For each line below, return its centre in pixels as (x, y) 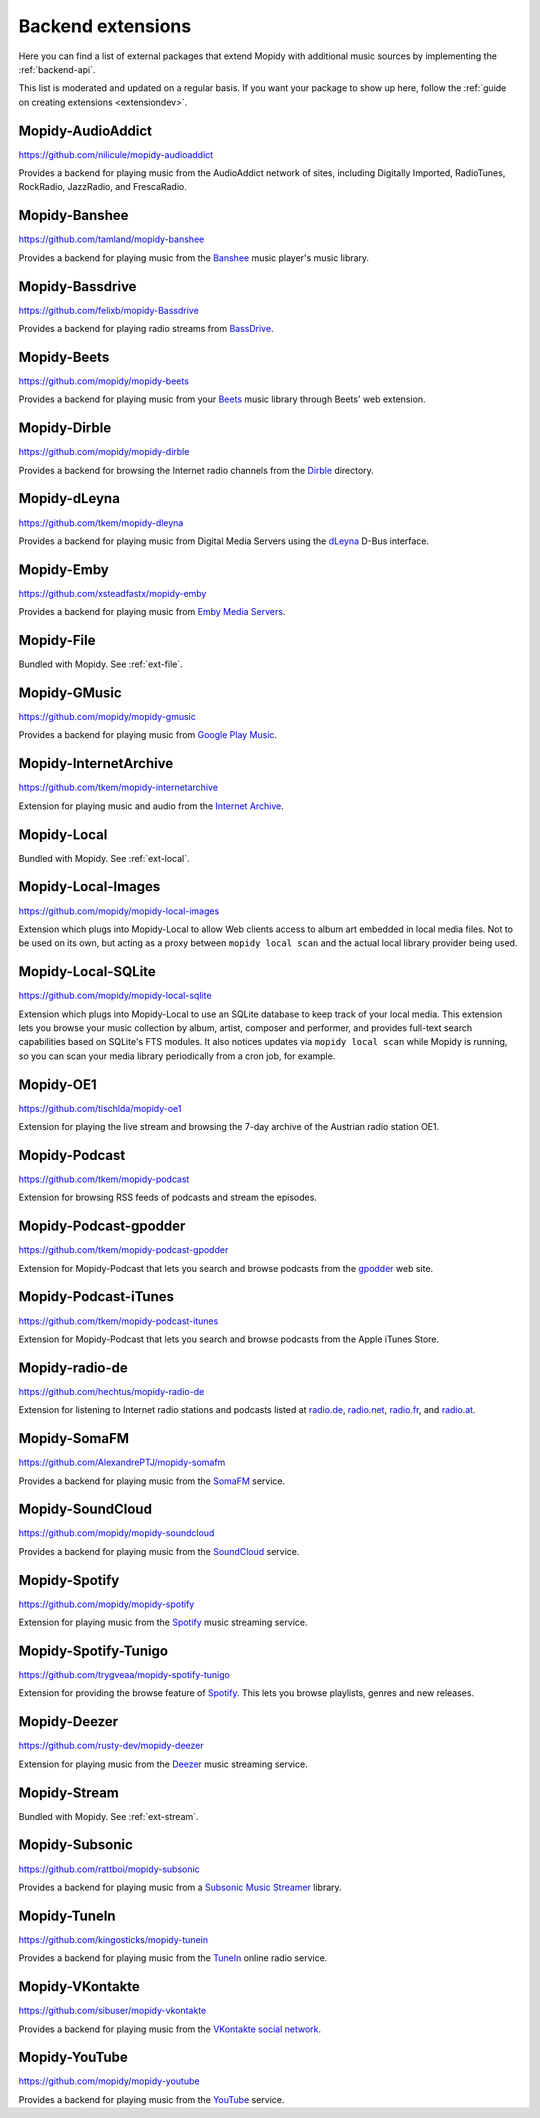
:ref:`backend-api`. (57, 69)
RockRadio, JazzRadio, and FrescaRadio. (102, 187)
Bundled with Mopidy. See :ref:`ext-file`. (101, 664)
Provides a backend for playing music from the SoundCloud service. (159, 1551)
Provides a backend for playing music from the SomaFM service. (152, 1481)
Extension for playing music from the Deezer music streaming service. (163, 1764)
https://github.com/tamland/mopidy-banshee (111, 239)
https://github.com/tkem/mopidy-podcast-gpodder (123, 1250)
